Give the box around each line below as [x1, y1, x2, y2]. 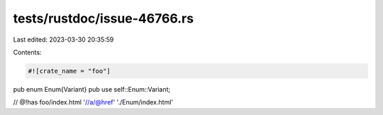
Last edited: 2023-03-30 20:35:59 [13, 35, 114, 44]
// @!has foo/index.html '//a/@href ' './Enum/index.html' [13, 98, 174, 107]
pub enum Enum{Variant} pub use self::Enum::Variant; [13, 85, 170, 93]
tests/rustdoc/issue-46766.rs [13, 11, 194, 26]
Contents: [13, 48, 42, 56]
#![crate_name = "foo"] [28, 67, 111, 75]
